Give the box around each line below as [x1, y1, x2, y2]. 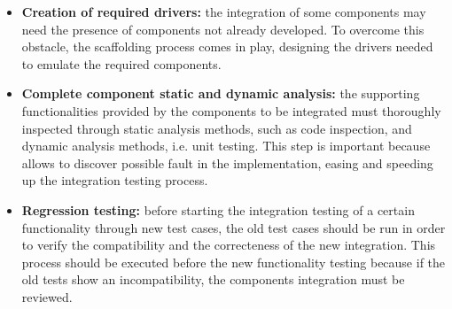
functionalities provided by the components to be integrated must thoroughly [21, 101, 441, 120]
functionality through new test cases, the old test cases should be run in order [21, 218, 446, 236]
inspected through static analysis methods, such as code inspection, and [21, 119, 412, 137]
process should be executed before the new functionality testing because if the [21, 252, 446, 271]
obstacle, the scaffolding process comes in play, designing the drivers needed [21, 37, 433, 56]
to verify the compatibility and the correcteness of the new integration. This [21, 236, 436, 254]
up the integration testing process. [21, 171, 208, 189]
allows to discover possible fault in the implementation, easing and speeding [21, 153, 433, 172]
